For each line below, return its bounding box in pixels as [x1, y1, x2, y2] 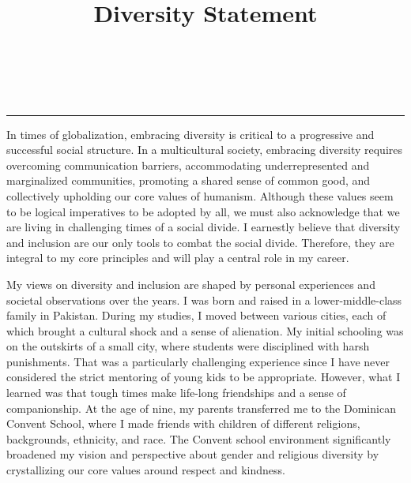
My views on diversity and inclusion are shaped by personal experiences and [6, 275, 375, 292]
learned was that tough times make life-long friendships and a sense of [6, 384, 346, 401]
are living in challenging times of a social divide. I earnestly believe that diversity [6, 219, 401, 235]
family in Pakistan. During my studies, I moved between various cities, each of [6, 307, 386, 324]
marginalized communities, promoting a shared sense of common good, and [6, 172, 371, 189]
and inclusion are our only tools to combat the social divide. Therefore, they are [6, 234, 394, 250]
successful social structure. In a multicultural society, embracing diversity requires [6, 141, 402, 158]
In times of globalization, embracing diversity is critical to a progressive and [6, 125, 375, 142]
